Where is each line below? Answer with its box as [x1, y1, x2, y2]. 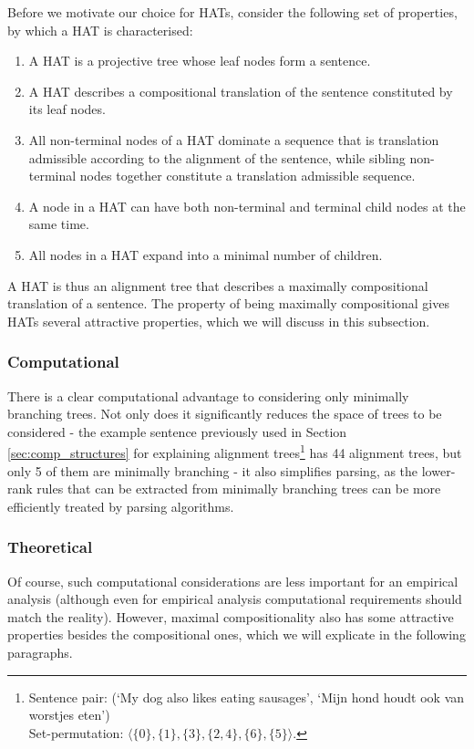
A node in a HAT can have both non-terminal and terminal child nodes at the [28, 196, 466, 215]
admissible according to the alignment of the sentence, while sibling [28, 148, 406, 167]
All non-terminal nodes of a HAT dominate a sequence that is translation [28, 130, 439, 149]
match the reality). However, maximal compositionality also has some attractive [7, 607, 454, 626]
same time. [28, 214, 89, 234]
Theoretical [7, 536, 93, 558]
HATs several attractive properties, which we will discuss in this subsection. [7, 311, 430, 330]
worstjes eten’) [28, 705, 110, 724]
